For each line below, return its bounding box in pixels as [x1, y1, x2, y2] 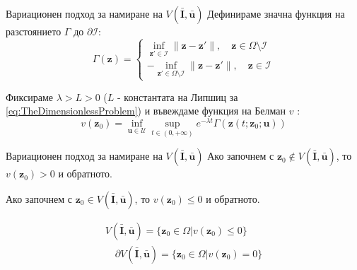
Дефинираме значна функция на [207, 6, 345, 20]
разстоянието [6, 24, 62, 38]
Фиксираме [6, 89, 53, 104]
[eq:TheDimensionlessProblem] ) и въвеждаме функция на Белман [6, 103, 286, 118]
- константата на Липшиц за [117, 89, 238, 104]
